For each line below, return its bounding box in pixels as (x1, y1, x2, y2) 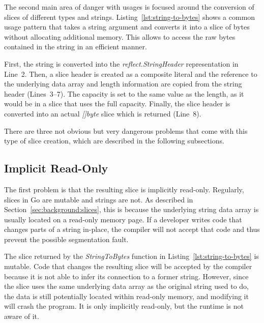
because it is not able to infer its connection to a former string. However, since (4, 271, 249, 281)
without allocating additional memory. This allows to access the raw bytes (4, 31, 236, 42)
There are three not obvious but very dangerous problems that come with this (4, 125, 248, 136)
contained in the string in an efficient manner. (4, 41, 147, 52)
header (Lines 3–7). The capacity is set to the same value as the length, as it (4, 88, 244, 99)
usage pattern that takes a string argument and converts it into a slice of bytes (4, 21, 250, 32)
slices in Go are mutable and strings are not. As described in (4, 194, 193, 204)
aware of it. (4, 311, 39, 321)
